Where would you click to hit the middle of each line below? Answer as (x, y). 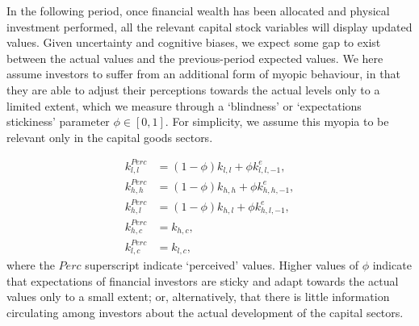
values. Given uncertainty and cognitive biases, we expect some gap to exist (194, 42)
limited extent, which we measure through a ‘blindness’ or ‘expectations (184, 105)
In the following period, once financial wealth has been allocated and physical (198, 10)
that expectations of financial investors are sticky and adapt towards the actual (203, 280)
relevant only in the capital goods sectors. (110, 137)
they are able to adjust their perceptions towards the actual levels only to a (193, 89)
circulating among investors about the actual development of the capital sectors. (205, 313)
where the (31, 265)
